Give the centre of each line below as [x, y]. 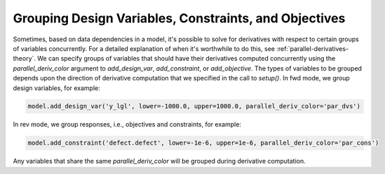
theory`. [25, 59]
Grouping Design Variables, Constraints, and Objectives [179, 18]
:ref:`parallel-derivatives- [312, 48]
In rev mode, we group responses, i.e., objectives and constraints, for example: [127, 124]
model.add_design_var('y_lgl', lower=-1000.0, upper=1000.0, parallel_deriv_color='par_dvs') [194, 106]
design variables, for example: [57, 88]
